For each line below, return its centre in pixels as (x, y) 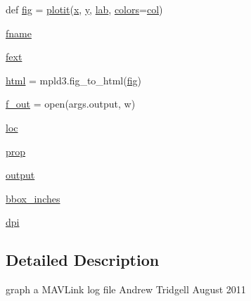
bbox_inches (33, 198)
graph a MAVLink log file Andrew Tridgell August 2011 (126, 289)
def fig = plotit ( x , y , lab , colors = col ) (84, 9)
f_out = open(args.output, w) (71, 104)
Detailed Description (83, 260)
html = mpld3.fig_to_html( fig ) (73, 80)
